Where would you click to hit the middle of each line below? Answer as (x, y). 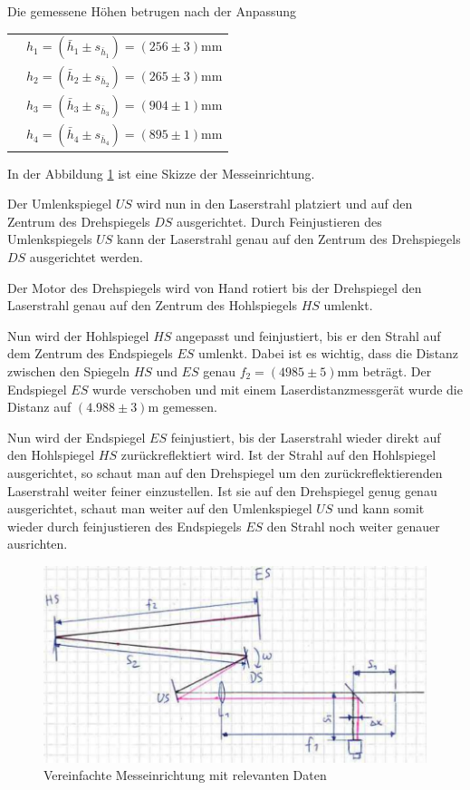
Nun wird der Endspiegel (77, 437)
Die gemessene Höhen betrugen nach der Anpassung (152, 11)
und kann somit (381, 508)
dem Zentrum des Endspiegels (90, 353)
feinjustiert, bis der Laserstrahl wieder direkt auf (306, 437)
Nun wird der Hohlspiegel (78, 335)
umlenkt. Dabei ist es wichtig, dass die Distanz (329, 353)
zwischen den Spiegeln (69, 371)
